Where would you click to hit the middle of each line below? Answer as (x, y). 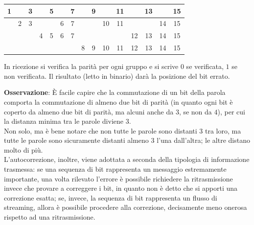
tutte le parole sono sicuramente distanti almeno (76, 140)
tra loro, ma (223, 130)
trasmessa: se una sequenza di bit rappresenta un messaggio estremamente (115, 169)
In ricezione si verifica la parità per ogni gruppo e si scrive (91, 66)
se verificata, (205, 66)
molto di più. (23, 149)
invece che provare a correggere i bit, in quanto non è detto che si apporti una (121, 188)
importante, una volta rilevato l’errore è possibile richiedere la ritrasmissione (118, 178)
